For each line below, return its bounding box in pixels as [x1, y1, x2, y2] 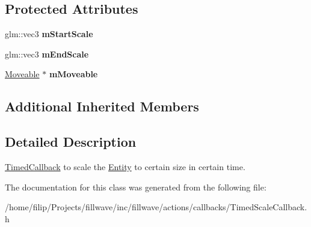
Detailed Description [5, 132, 137, 151]
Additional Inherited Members [5, 97, 199, 116]
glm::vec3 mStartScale [5, 28, 93, 40]
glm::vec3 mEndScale [5, 47, 89, 60]
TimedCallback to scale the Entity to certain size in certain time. [5, 160, 245, 172]
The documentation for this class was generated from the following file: [5, 180, 266, 193]
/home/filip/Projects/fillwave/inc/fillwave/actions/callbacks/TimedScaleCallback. [5, 201, 307, 213]
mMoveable [49, 68, 98, 80]
